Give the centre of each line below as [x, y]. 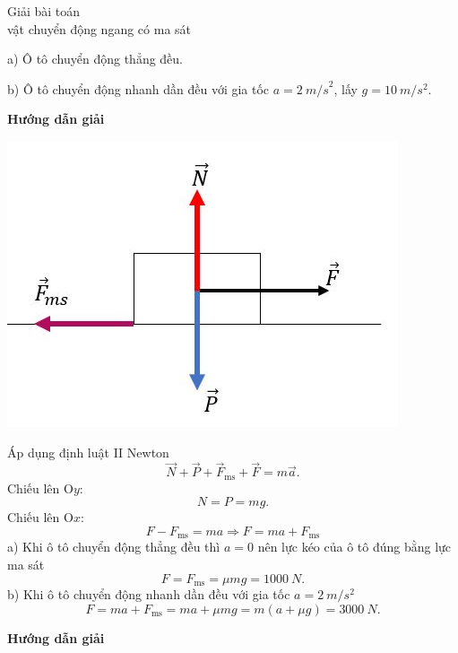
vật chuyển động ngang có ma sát [99, 28]
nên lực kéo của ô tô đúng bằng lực [354, 547]
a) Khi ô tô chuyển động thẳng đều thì [114, 547]
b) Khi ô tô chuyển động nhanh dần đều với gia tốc [149, 594]
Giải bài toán [44, 11]
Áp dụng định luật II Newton [88, 452]
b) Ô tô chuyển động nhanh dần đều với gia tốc [138, 88]
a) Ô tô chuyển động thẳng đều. [95, 59]
